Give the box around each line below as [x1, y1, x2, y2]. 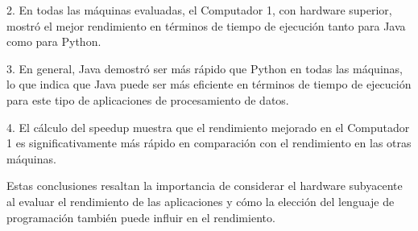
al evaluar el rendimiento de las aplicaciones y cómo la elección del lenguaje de [6, 192, 395, 209]
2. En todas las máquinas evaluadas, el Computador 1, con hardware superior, [6, 2, 392, 18]
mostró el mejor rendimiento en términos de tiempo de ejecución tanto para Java [6, 17, 406, 34]
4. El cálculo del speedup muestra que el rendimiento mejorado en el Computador [6, 118, 410, 135]
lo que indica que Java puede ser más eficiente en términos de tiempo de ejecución [6, 76, 412, 93]
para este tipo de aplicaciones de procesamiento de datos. [6, 91, 289, 108]
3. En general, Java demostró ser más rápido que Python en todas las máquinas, [6, 60, 403, 76]
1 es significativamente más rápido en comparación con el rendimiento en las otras [6, 134, 412, 151]
